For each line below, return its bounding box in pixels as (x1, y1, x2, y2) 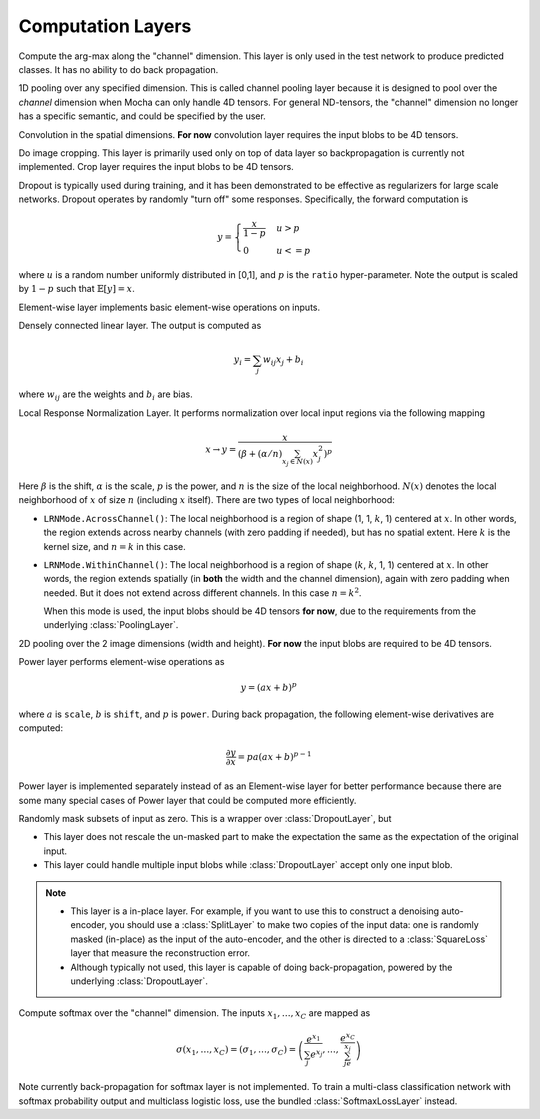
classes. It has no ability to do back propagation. (18, 63, 219, 75)
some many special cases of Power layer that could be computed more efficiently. (18, 794, 357, 806)
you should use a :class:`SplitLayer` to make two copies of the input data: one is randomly (108, 919, 479, 931)
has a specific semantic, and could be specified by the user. (18, 110, 267, 122)
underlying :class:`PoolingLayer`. (43, 619, 179, 631)
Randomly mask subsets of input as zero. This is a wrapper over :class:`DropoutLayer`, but (18, 812, 392, 824)
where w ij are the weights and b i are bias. (18, 388, 194, 402)
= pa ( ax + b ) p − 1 (237, 750, 312, 762)
